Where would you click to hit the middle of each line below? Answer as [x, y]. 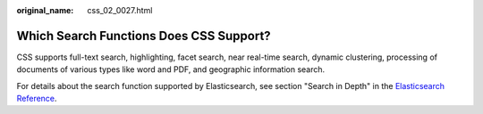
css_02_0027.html [120, 10]
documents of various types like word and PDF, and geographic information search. [171, 69]
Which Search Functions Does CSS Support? [144, 36]
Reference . [37, 99]
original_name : [45, 10]
